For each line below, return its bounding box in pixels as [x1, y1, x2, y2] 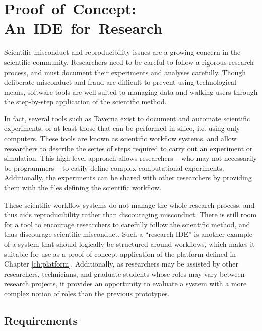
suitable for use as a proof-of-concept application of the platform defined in [4, 248, 236, 259]
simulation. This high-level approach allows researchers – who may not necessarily [4, 153, 257, 163]
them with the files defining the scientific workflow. [4, 182, 162, 193]
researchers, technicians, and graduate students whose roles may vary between [4, 268, 245, 279]
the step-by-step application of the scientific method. [4, 96, 167, 107]
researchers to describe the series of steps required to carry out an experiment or [4, 143, 253, 153]
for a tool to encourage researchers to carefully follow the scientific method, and [4, 219, 250, 229]
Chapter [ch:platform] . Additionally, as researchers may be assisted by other [4, 258, 239, 269]
